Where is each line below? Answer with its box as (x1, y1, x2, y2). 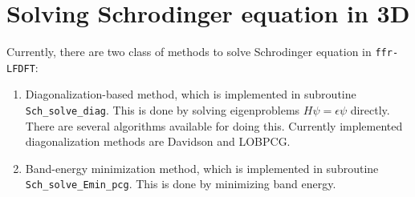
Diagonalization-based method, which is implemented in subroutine (25, 86, 356, 103)
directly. (350, 102, 390, 119)
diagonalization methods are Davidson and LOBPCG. (25, 133, 291, 150)
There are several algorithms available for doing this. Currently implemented (25, 117, 403, 134)
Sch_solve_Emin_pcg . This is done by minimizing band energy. (25, 175, 336, 192)
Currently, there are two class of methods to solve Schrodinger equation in (6, 43, 372, 60)
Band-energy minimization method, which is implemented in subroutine (25, 159, 379, 176)
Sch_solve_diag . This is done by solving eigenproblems (25, 102, 300, 119)
